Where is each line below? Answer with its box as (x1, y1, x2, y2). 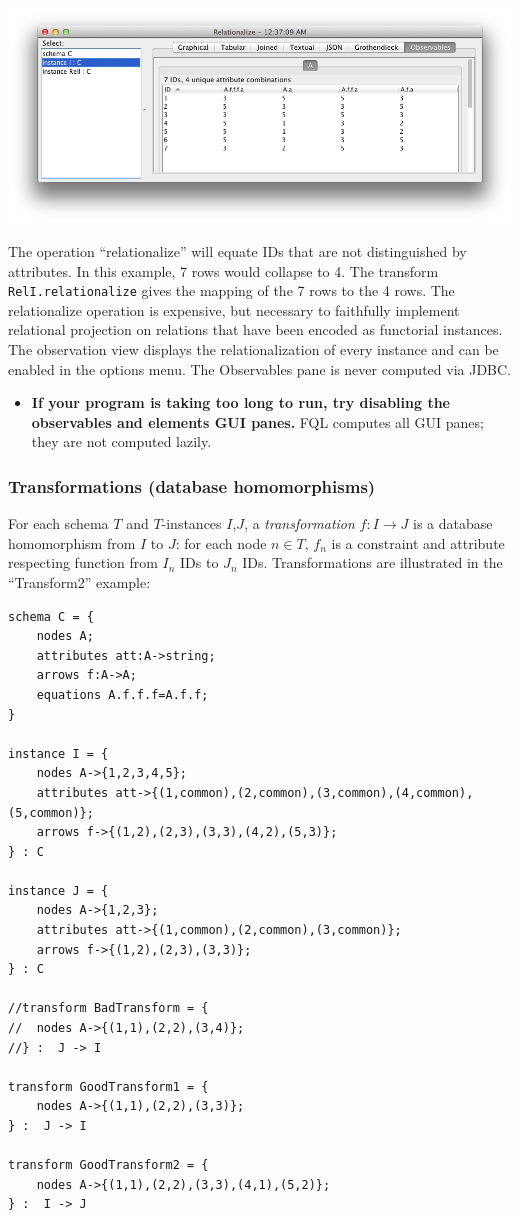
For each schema (8, 513, 109, 534)
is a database (413, 513, 493, 534)
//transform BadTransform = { (8, 1001, 209, 1016)
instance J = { (8, 883, 109, 898)
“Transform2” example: (8, 571, 151, 592)
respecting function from (8, 552, 158, 573)
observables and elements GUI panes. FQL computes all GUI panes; (31, 411, 484, 432)
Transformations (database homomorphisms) (8, 473, 376, 498)
